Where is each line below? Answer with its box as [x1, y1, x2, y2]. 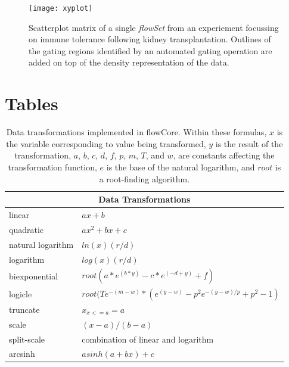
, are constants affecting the [173, 149, 275, 161]
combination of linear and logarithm [82, 332, 214, 345]
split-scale [9, 332, 45, 345]
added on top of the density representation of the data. [29, 56, 229, 69]
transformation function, [8, 160, 97, 173]
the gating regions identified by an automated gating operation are [29, 44, 272, 57]
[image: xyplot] [29, 4, 93, 13]
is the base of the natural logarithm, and [106, 160, 255, 173]
